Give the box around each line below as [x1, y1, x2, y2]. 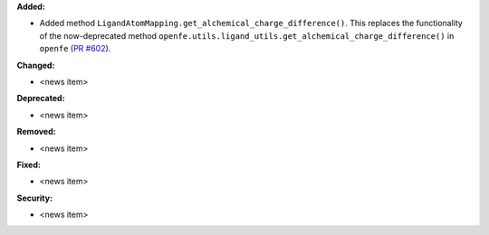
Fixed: [16, 159, 41, 170]
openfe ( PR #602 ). [39, 43, 111, 54]
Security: [16, 193, 53, 203]
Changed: [16, 60, 55, 70]
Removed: [16, 127, 56, 137]
